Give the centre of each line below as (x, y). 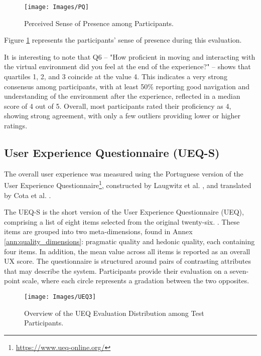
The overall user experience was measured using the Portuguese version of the (124, 173)
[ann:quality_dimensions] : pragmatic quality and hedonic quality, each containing (129, 241)
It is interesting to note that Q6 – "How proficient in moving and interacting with (130, 56)
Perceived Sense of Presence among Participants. (99, 23)
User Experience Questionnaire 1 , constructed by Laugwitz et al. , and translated (128, 185)
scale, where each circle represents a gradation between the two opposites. (136, 281)
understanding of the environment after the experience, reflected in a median (122, 96)
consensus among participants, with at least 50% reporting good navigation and (127, 86)
